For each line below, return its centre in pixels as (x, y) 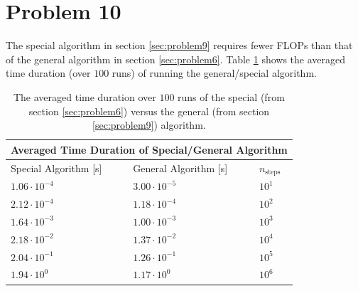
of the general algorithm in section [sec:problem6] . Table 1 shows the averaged (176, 59)
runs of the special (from (231, 96)
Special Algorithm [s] (56, 168)
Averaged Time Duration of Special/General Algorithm (149, 149)
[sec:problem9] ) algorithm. (149, 125)
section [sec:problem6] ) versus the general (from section (149, 111)
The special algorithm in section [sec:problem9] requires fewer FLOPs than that (179, 45)
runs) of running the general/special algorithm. (214, 73)
